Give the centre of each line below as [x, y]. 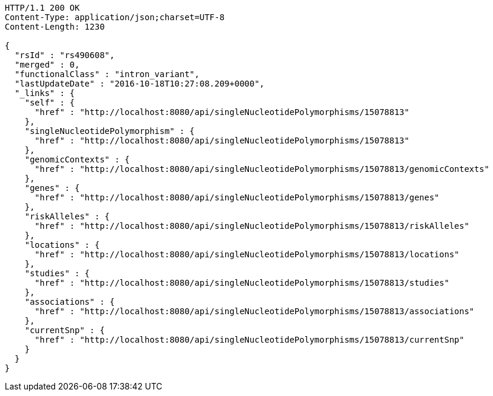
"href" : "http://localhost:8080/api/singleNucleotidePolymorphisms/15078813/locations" [247, 254]
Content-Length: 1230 [55, 27]
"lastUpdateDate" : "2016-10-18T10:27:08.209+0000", [140, 84]
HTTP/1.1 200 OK [42, 8]
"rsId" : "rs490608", [65, 55]
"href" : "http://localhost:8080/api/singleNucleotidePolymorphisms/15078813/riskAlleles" [252, 226]
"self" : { [50, 103]
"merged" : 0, [47, 65]
